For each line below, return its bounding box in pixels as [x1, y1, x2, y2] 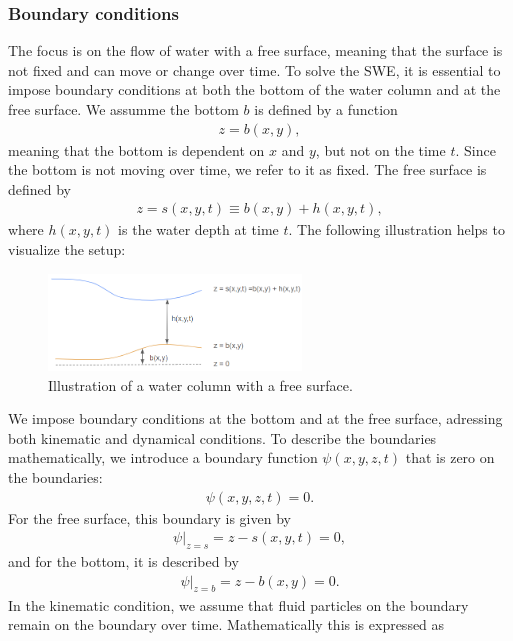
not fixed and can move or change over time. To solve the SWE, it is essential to [8, 59, 501, 80]
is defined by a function [254, 99, 398, 119]
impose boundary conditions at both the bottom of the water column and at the [8, 79, 501, 100]
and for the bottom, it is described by [8, 551, 239, 572]
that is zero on [405, 447, 495, 468]
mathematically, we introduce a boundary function [8, 447, 318, 468]
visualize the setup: [8, 239, 126, 260]
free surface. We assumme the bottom [8, 99, 239, 119]
